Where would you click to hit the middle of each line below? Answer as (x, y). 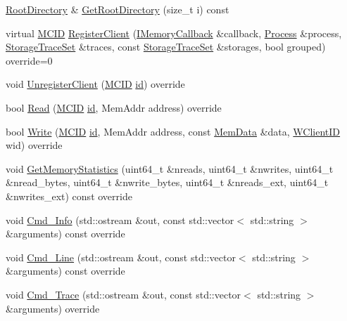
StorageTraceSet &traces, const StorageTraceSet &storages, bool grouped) (166, 47)
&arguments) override (53, 308)
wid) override (34, 145)
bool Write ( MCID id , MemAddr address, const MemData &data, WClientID (173, 131)
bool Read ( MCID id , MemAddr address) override (114, 107)
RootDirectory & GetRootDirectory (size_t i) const (118, 9)
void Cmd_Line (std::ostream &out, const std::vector (121, 257)
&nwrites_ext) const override (69, 196)
